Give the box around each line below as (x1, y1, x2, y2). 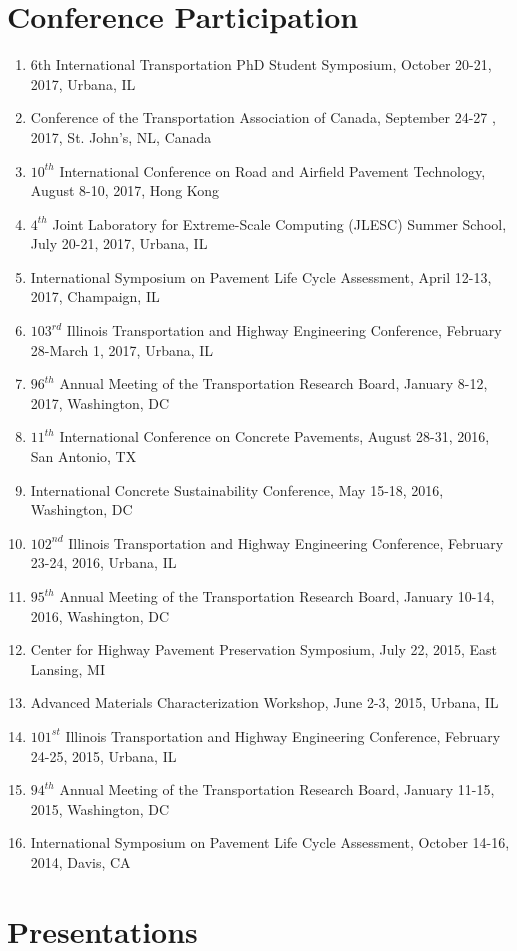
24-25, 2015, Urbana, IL (30, 745, 177, 766)
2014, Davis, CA (30, 851, 131, 872)
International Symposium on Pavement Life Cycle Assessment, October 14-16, (30, 832, 510, 853)
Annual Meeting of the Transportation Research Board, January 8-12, (59, 373, 488, 394)
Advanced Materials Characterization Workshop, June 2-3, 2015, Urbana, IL (30, 692, 499, 713)
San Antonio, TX (30, 446, 137, 467)
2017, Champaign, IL (30, 286, 160, 307)
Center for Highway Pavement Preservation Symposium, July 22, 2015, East (30, 639, 498, 660)
